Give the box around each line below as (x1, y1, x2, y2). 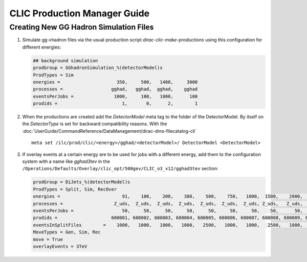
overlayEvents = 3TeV (33, 243, 87, 249)
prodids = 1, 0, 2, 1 (33, 101, 198, 107)
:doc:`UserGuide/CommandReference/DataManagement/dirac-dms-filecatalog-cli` (22, 128, 197, 134)
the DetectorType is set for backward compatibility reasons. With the (22, 121, 167, 127)
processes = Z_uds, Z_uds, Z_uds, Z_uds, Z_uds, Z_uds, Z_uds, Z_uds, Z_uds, (33, 201, 303, 206)
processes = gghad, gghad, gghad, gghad (33, 86, 198, 92)
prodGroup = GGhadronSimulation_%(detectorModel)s (33, 65, 163, 71)
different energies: (22, 44, 61, 50)
